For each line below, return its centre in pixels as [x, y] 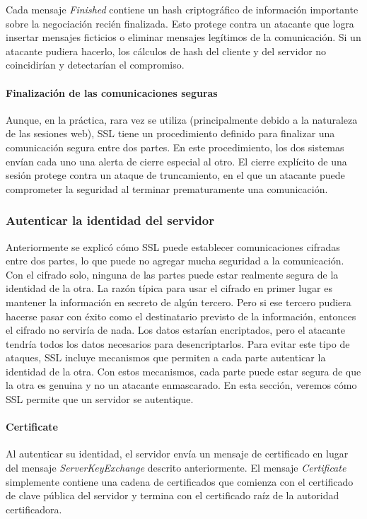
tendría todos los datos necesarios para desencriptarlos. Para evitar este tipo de [178, 343]
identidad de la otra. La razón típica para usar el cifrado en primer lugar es [169, 288]
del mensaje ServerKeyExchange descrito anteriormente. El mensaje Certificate [176, 468]
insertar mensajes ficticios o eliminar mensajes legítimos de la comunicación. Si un [183, 37]
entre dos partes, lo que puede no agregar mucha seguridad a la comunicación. [175, 261]
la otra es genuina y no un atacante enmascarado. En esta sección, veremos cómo [181, 385]
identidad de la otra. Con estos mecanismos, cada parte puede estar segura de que [183, 371]
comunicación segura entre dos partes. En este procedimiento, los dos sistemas [175, 147]
